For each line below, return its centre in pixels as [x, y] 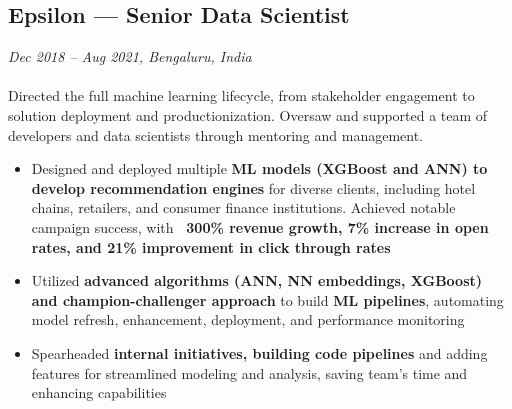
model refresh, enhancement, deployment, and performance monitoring [248, 319]
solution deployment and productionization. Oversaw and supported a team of [248, 114]
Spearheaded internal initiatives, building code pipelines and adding [259, 352]
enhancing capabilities [99, 392]
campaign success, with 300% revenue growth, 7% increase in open [260, 226]
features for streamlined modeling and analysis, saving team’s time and [249, 372]
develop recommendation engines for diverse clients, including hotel [253, 187]
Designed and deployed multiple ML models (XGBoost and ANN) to [259, 168]
